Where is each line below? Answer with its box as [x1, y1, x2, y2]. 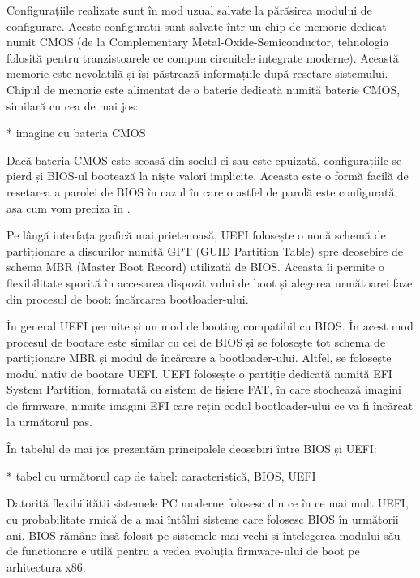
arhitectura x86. [6, 558, 86, 575]
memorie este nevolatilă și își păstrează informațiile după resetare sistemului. [6, 65, 388, 82]
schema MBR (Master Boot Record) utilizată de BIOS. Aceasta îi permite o [6, 258, 384, 275]
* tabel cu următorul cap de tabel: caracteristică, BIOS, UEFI [6, 467, 316, 484]
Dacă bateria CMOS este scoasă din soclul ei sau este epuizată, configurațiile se [6, 151, 402, 168]
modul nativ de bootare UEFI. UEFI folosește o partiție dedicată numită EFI [6, 364, 392, 382]
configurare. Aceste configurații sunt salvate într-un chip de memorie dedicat [6, 17, 387, 34]
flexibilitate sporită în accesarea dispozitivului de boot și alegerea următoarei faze [6, 274, 413, 291]
